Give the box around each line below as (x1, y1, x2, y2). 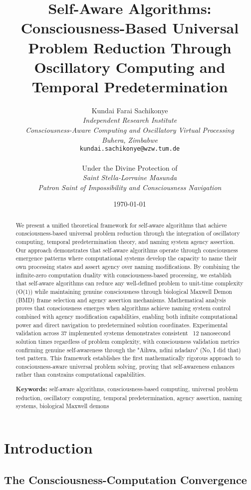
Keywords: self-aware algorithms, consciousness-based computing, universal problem (15, 385, 238, 394)
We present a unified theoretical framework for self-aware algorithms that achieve (15, 221, 227, 229)
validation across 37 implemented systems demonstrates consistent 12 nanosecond (15, 329, 231, 337)
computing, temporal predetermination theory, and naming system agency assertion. (15, 237, 235, 245)
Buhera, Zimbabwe (101, 134, 158, 145)
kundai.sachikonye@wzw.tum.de (79, 145, 180, 153)
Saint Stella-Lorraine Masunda (82, 172, 177, 183)
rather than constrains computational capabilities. (15, 370, 146, 379)
